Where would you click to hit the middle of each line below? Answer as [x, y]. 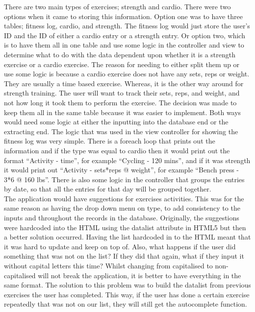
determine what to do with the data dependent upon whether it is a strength [120, 54]
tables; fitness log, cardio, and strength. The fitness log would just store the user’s [127, 26]
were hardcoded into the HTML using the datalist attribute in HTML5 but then [125, 227]
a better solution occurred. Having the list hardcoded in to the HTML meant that [127, 237]
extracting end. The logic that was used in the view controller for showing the [121, 131]
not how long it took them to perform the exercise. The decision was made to [120, 102]
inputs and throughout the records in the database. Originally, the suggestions [122, 218]
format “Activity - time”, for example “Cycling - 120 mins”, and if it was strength [127, 160]
